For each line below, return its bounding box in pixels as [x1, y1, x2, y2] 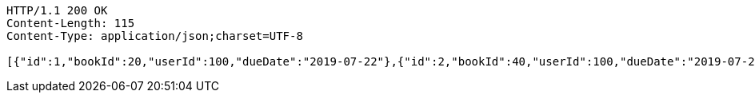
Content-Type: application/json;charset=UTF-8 [6, 30, 303, 42]
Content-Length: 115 [6, 17, 135, 30]
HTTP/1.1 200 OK [6, 4, 108, 17]
